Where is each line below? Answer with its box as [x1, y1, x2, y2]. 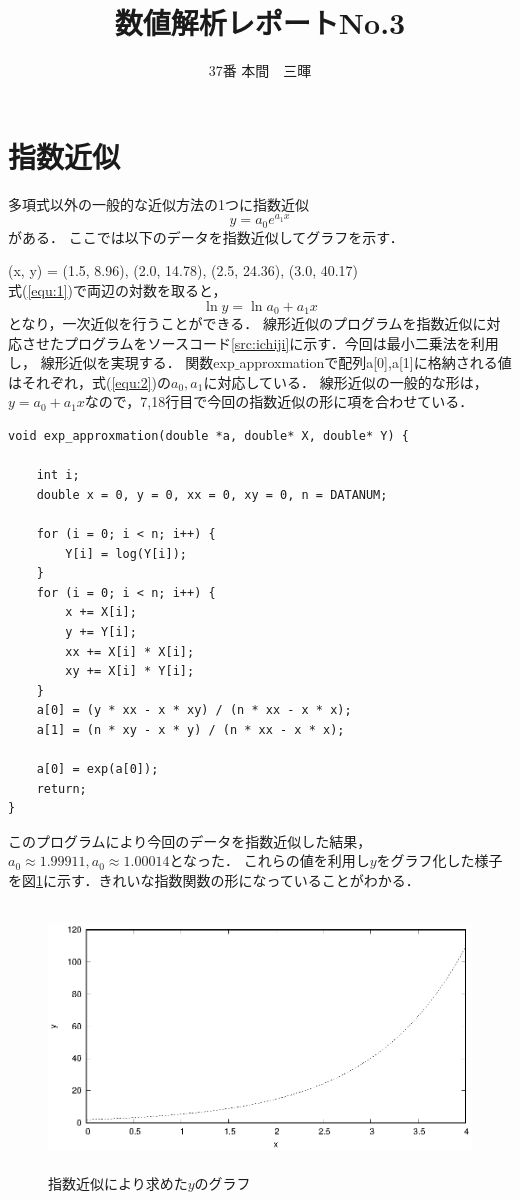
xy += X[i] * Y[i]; [65, 664, 195, 679]
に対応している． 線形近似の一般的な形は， [203, 371, 488, 392]
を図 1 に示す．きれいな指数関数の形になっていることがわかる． [8, 870, 420, 891]
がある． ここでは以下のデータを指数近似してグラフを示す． [8, 226, 404, 247]
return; [36, 781, 87, 796]
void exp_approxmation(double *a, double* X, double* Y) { [8, 428, 409, 443]
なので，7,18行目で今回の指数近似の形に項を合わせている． [84, 391, 474, 412]
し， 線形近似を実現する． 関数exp [8, 352, 235, 373]
